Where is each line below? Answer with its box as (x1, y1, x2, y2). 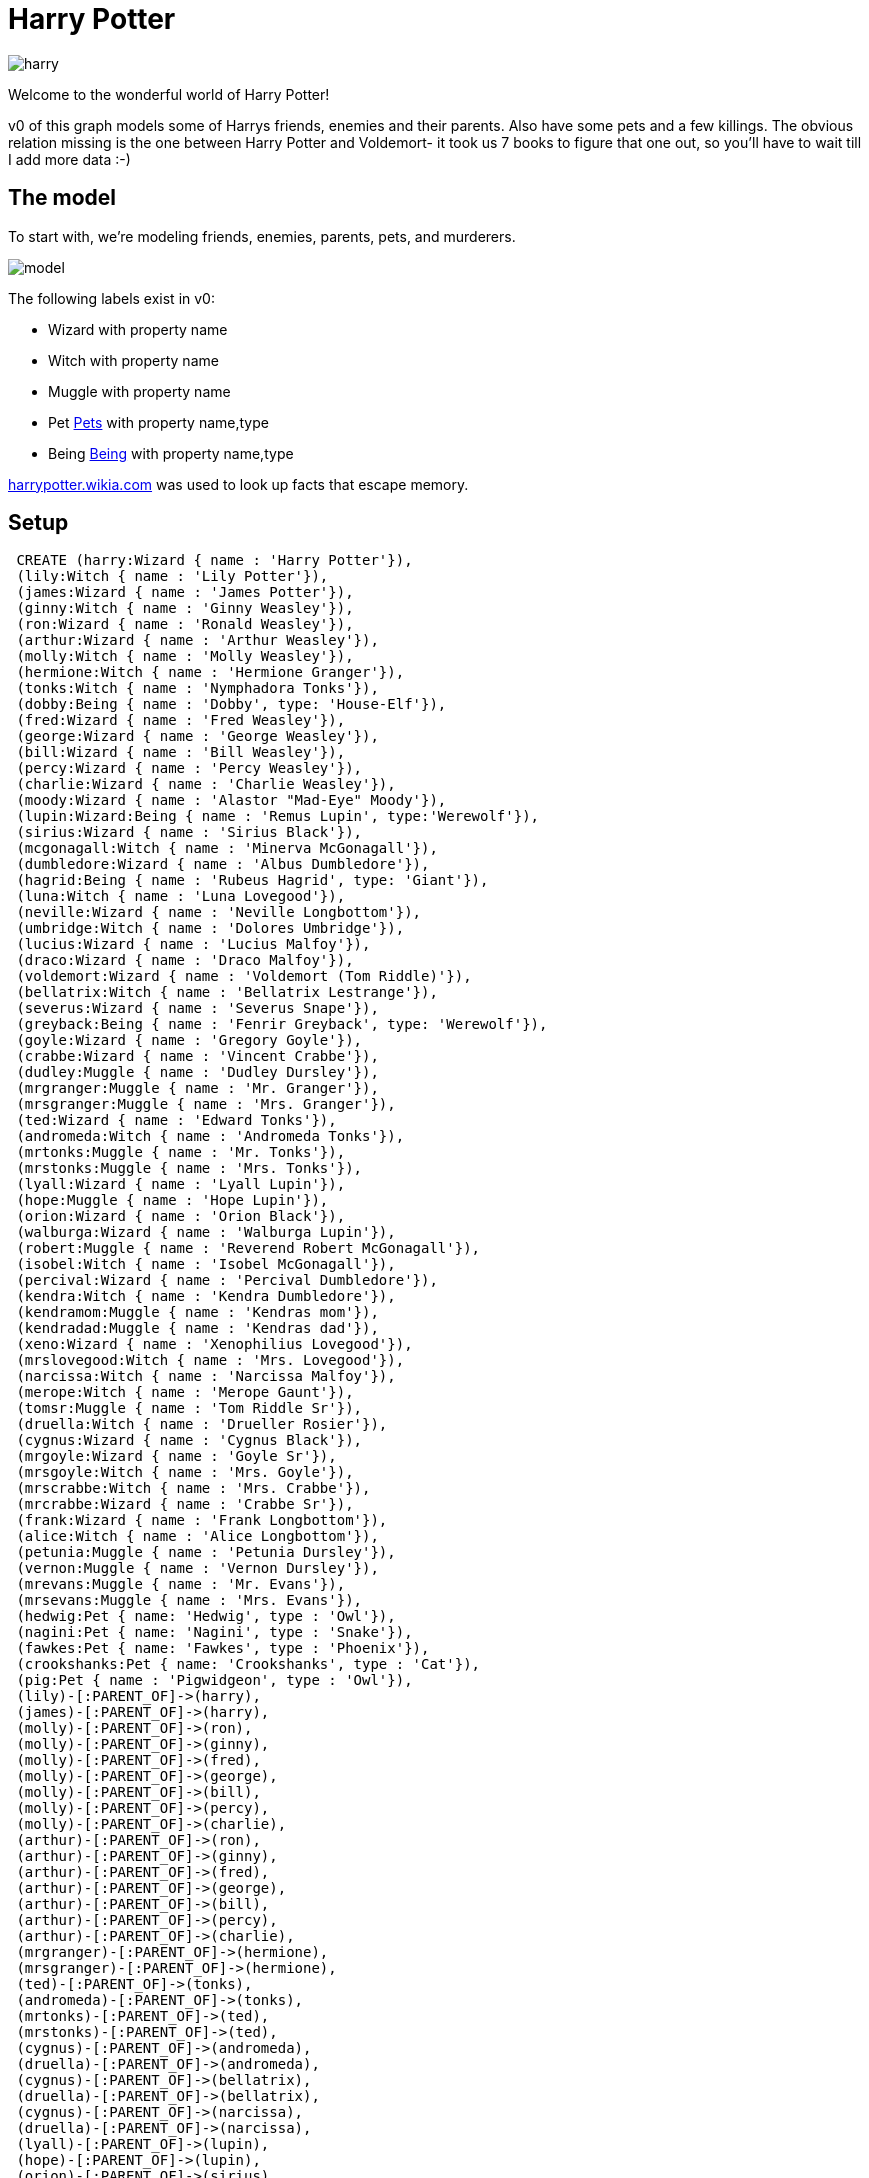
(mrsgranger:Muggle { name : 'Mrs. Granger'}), (16, 1096, 396, 1113)
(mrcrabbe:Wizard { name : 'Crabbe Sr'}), (16, 1496, 354, 1513)
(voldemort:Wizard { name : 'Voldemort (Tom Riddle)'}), (16, 968, 472, 985)
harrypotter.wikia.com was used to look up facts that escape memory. (8, 475, 469, 493)
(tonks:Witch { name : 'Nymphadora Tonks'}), (16, 680, 379, 697)
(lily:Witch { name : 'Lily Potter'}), (16, 568, 329, 585)
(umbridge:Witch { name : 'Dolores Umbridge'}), (16, 920, 405, 937)
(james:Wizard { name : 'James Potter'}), (16, 584, 354, 601)
